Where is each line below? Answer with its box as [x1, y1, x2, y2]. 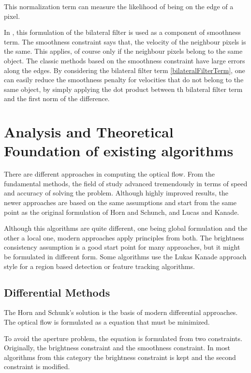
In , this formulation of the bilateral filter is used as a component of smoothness [4, 27, 241, 37]
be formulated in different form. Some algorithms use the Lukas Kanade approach [4, 252, 247, 261]
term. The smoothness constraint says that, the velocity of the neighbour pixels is [4, 36, 246, 46]
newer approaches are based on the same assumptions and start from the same [4, 197, 237, 208]
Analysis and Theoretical [4, 122, 174, 142]
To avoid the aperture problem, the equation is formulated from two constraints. [4, 333, 242, 343]
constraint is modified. [4, 361, 70, 372]
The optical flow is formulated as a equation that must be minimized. [4, 316, 210, 327]
